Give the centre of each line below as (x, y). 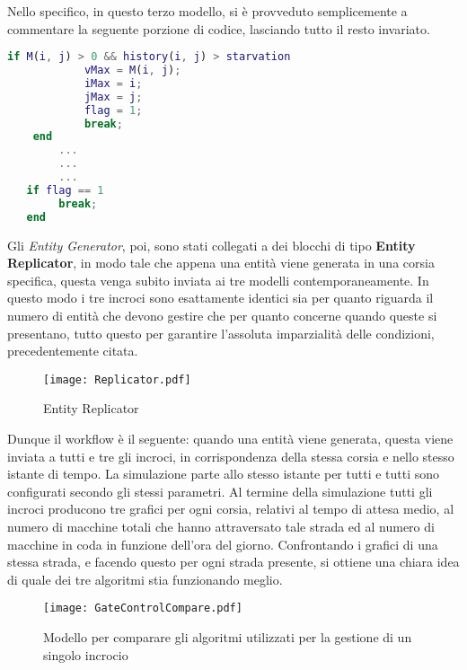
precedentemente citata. (73, 351)
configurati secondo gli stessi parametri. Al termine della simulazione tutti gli (220, 491)
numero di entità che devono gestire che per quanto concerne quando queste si (222, 315)
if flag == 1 (65, 190)
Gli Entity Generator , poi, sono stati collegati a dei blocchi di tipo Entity (211, 245)
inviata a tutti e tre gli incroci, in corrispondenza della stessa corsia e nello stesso (231, 456)
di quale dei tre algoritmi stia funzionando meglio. (145, 579)
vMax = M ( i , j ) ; (132, 71)
